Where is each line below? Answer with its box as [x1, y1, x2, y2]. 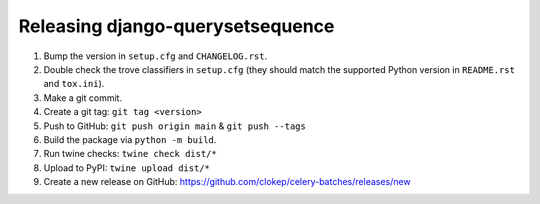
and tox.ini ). [43, 78, 105, 90]
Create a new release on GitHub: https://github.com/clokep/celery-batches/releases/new [43, 176, 411, 188]
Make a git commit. [43, 91, 123, 104]
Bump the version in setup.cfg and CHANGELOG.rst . [43, 50, 268, 62]
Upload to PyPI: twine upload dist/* [43, 161, 210, 174]
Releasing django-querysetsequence [18, 15, 335, 37]
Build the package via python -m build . [43, 133, 217, 145]
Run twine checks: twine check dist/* [43, 148, 217, 160]
